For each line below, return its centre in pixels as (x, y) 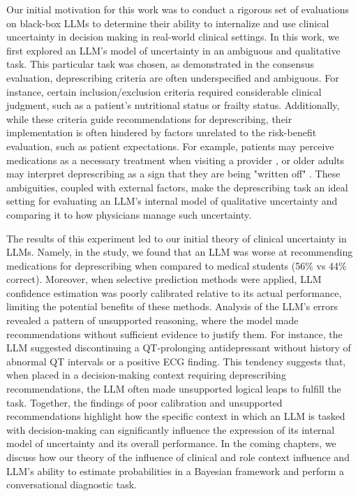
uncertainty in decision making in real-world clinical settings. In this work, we (173, 37)
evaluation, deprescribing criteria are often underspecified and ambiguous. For (173, 77)
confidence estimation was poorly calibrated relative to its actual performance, (174, 292)
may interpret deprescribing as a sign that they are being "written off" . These (173, 174)
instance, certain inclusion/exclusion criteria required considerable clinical (164, 91)
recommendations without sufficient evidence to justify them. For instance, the (174, 334)
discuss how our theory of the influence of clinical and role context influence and (178, 457)
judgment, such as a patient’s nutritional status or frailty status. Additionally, (173, 105)
